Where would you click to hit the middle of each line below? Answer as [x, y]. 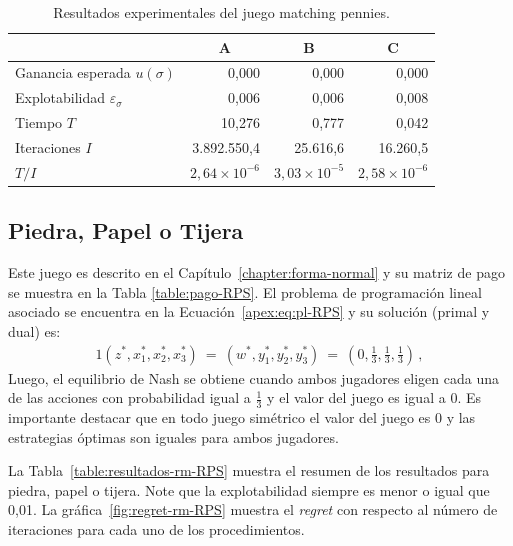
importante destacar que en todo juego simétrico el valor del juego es [219, 416]
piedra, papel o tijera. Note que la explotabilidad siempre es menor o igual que [249, 489]
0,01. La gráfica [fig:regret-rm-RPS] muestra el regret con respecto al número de [253, 509]
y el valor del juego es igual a [356, 397]
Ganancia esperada [73, 72]
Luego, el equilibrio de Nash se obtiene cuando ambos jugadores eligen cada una [253, 377]
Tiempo [39, 122]
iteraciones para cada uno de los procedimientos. [156, 528]
